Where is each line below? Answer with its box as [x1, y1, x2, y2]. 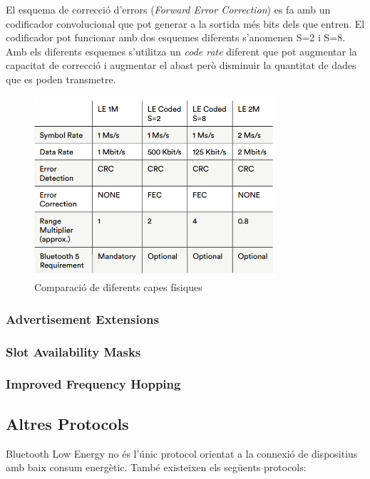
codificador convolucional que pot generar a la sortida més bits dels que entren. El [6, 16, 365, 31]
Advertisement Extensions [6, 310, 159, 327]
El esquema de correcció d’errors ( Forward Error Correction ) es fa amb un [6, 2, 331, 16]
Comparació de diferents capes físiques [34, 280, 202, 295]
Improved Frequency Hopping [6, 375, 181, 393]
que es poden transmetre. [6, 71, 116, 86]
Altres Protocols [6, 412, 129, 434]
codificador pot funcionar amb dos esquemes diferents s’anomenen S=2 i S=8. [6, 30, 346, 45]
